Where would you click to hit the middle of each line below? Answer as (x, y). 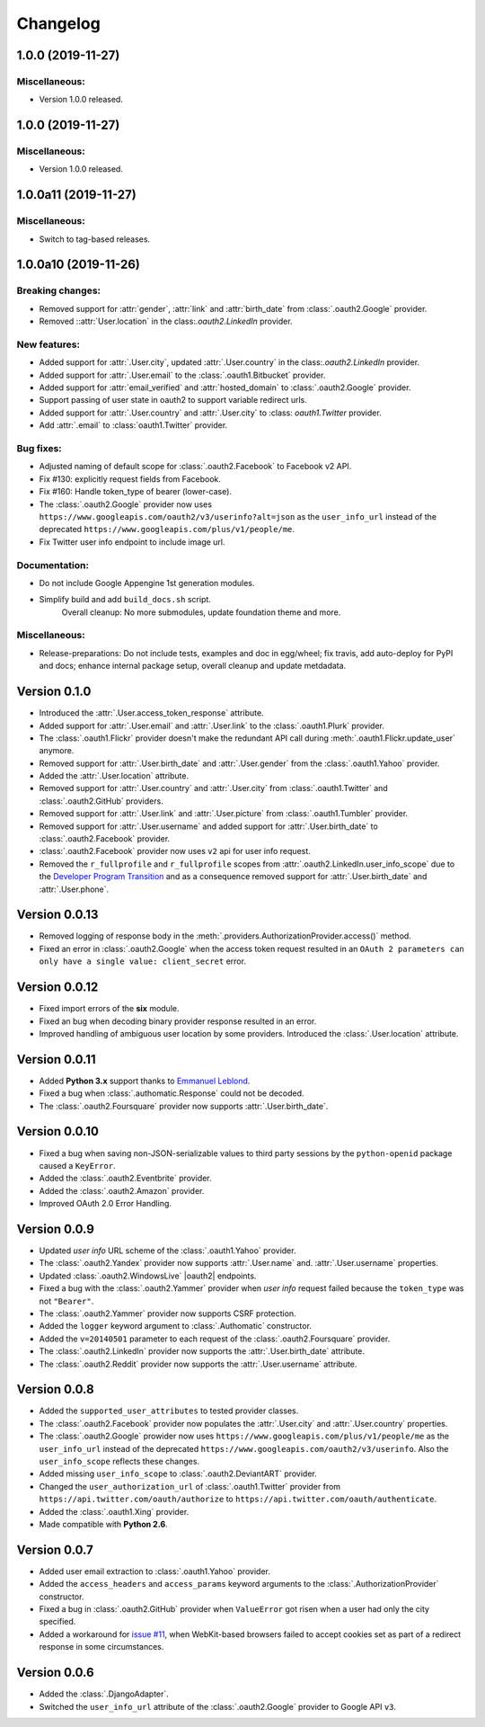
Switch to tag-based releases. (95, 239)
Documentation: (53, 565)
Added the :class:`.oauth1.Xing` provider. (114, 1511)
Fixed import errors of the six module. (109, 1009)
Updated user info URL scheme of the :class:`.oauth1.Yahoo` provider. (168, 1251)
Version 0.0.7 (55, 1549)
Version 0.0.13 (57, 915)
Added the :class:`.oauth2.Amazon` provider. (122, 1190)
